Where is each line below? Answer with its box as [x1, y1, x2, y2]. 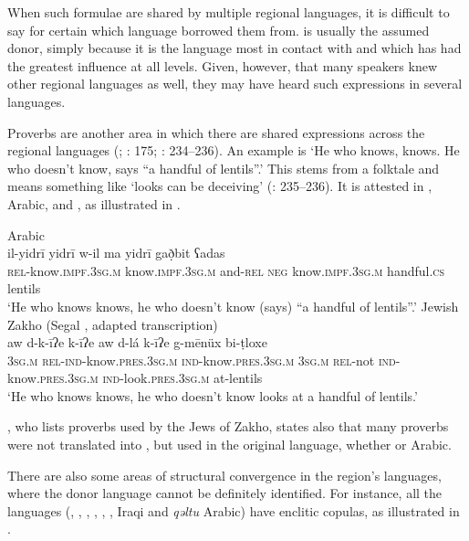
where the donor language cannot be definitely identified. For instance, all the [7, 483, 443, 503]
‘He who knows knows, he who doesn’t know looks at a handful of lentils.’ [7, 386, 418, 405]
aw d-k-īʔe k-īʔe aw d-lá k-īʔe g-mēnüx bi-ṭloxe [7, 333, 267, 352]
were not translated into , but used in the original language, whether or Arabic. [7, 435, 452, 454]
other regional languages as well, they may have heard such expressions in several [7, 74, 463, 93]
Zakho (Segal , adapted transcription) [7, 314, 218, 334]
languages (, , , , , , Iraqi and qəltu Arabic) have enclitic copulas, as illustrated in [7, 501, 460, 520]
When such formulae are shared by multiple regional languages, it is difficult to [7, 3, 450, 21]
